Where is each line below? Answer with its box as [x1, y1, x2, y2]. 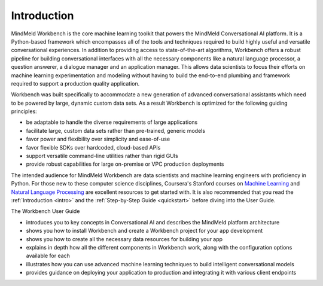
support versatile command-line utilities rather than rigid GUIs [26, 153, 179, 160]
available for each [26, 252, 70, 260]
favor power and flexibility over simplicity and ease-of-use [26, 135, 170, 143]
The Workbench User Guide [11, 208, 80, 215]
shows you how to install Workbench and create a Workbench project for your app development [26, 227, 263, 235]
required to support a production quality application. [11, 80, 140, 87]
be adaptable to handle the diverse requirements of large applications [26, 118, 198, 126]
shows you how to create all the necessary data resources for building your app [26, 235, 223, 242]
